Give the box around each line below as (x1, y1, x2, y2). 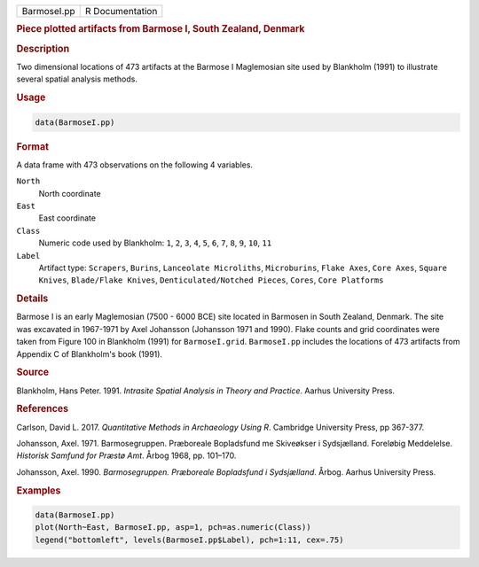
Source (16, 366, 50, 378)
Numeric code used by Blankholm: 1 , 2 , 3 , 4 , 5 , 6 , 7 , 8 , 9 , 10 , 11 (38, 237, 272, 248)
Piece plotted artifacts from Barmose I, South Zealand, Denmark (16, 23, 305, 35)
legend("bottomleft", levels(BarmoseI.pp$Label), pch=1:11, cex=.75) (35, 534, 344, 545)
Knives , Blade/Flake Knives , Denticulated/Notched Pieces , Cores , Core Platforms (38, 275, 384, 285)
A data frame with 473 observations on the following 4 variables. (16, 159, 253, 170)
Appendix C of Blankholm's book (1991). (16, 348, 163, 359)
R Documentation (84, 5, 158, 17)
